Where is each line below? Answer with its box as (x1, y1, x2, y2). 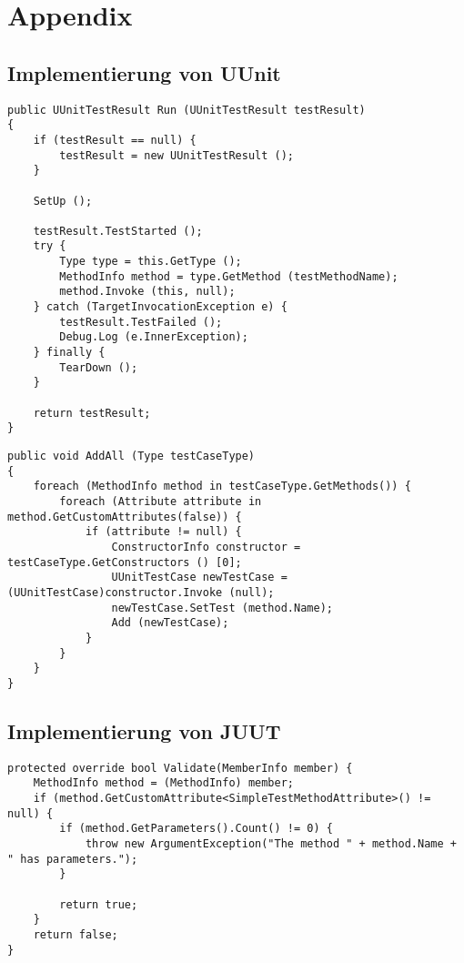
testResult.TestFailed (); (59, 315, 223, 329)
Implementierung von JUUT (7, 716, 281, 745)
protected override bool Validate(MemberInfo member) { (7, 761, 353, 775)
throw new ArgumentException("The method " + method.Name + (85, 837, 457, 850)
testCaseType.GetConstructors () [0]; (7, 555, 242, 569)
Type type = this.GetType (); (59, 255, 242, 269)
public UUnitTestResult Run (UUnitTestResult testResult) (7, 103, 366, 117)
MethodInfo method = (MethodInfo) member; (33, 776, 294, 790)
